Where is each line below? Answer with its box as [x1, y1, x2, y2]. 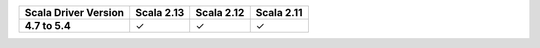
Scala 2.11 [255, 6, 303, 19]
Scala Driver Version [24, 6, 125, 19]
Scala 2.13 [135, 6, 185, 19]
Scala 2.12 [195, 6, 245, 19]
